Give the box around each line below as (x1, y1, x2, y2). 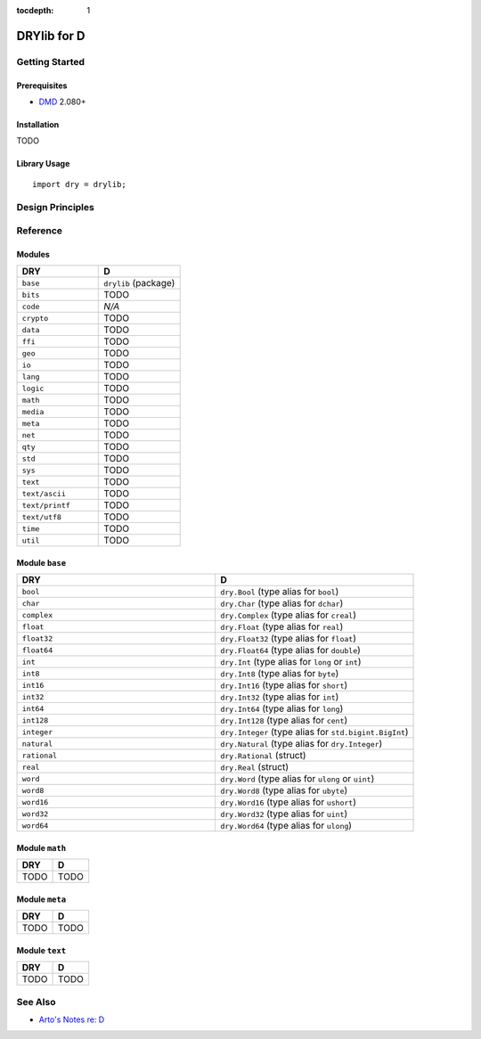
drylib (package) (103, 277, 175, 290)
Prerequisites (16, 80, 68, 91)
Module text (16, 945, 67, 955)
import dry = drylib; (32, 179, 126, 189)
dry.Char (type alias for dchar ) (219, 597, 344, 609)
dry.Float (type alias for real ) (219, 620, 344, 633)
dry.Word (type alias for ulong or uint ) (219, 773, 375, 785)
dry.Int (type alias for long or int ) (219, 656, 362, 668)
